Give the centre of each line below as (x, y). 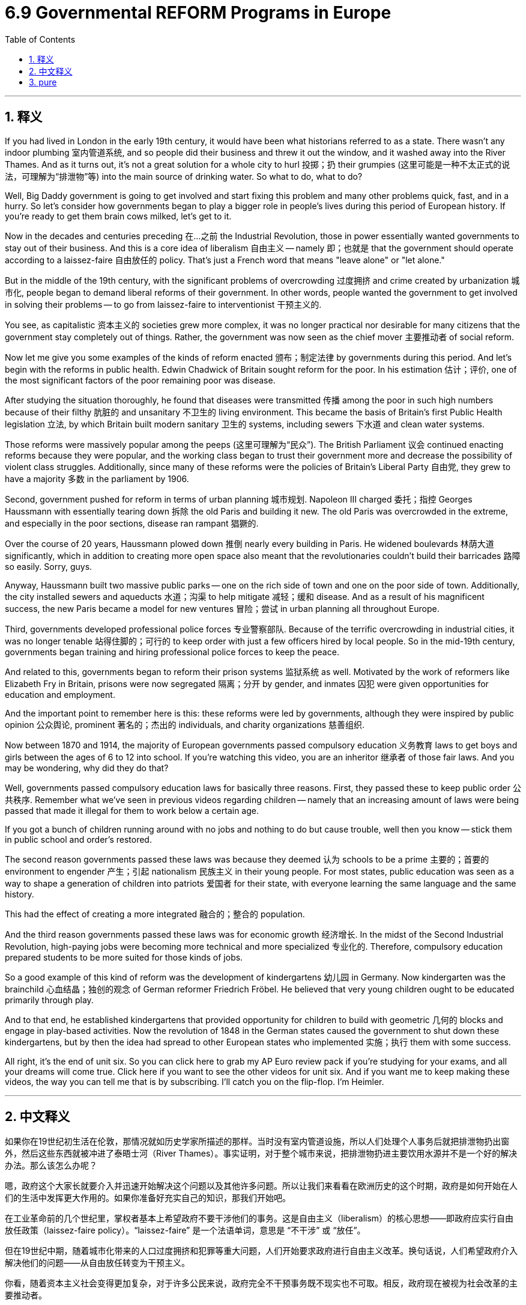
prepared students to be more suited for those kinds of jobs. (124, 957)
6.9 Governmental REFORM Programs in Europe (198, 13)
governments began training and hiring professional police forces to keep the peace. (172, 652)
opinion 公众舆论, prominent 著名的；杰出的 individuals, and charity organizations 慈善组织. (185, 724)
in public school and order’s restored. (78, 839)
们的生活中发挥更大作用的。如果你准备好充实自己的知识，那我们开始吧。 (148, 1198)
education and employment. (60, 694)
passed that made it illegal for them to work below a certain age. (132, 810)
